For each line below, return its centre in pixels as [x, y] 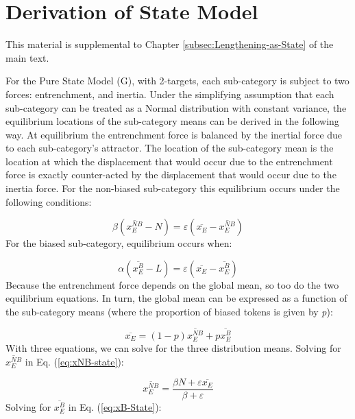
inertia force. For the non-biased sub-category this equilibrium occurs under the [173, 188]
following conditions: [49, 201]
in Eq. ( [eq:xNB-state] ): [74, 361]
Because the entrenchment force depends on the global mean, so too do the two [172, 284]
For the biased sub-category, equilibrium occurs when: [119, 243]
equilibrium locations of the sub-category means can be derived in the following [172, 121]
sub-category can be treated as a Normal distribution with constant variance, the [176, 107]
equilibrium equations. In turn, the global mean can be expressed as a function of [176, 298]
